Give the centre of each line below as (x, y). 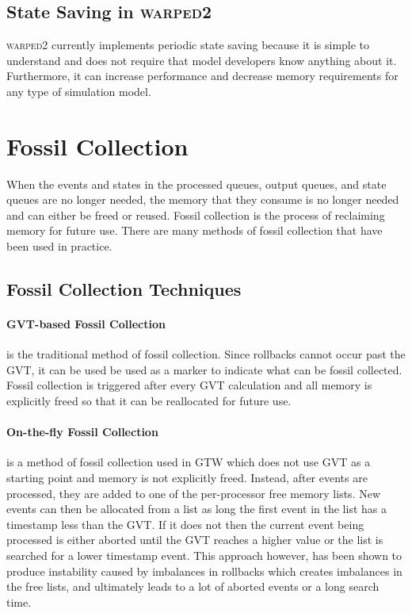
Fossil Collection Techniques (124, 289)
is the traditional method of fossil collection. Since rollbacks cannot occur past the (206, 354)
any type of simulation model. (79, 91)
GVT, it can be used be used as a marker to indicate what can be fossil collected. (204, 369)
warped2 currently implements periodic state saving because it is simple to (188, 45)
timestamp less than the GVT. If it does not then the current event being (185, 524)
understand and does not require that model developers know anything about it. (202, 60)
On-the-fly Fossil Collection (82, 432)
